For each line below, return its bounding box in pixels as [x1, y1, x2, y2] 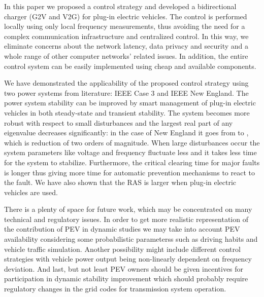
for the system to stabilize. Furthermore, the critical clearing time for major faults [4, 157, 260, 167]
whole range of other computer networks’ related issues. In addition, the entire [4, 50, 248, 61]
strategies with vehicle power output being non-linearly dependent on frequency [4, 253, 252, 264]
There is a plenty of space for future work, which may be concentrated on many [4, 204, 252, 214]
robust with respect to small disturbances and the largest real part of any [4, 117, 233, 128]
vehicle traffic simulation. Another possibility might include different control [4, 243, 241, 254]
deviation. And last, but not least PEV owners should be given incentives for [4, 263, 244, 274]
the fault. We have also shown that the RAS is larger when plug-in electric [4, 177, 237, 188]
